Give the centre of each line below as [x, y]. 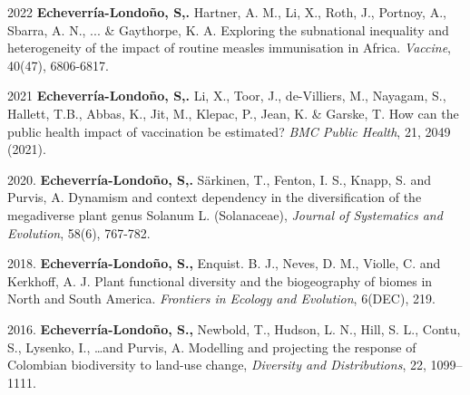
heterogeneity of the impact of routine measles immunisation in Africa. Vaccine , [229, 48]
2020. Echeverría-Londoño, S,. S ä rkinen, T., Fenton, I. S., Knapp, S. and [219, 179]
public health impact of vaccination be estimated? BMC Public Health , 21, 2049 [229, 131]
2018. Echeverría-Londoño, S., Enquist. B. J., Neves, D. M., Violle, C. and [224, 263]
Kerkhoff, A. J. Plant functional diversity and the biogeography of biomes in [220, 280]
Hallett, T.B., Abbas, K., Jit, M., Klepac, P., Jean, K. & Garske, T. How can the [233, 113]
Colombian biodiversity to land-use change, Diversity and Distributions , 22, [217, 365]
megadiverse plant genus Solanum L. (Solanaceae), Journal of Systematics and [225, 214]
